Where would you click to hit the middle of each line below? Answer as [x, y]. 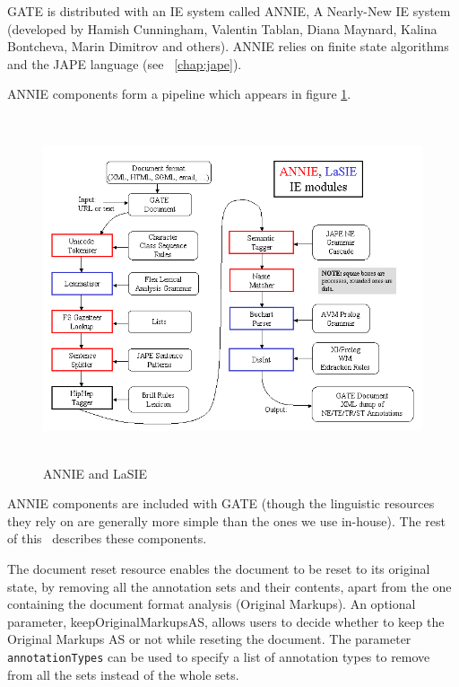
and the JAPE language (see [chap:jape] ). [125, 63]
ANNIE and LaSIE [95, 473]
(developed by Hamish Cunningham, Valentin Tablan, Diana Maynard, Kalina [222, 28]
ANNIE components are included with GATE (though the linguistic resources [221, 503]
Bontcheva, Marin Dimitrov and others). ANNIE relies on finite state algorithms [228, 46]
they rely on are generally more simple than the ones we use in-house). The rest [226, 520]
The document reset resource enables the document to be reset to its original [219, 568]
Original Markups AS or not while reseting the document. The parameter [209, 639]
